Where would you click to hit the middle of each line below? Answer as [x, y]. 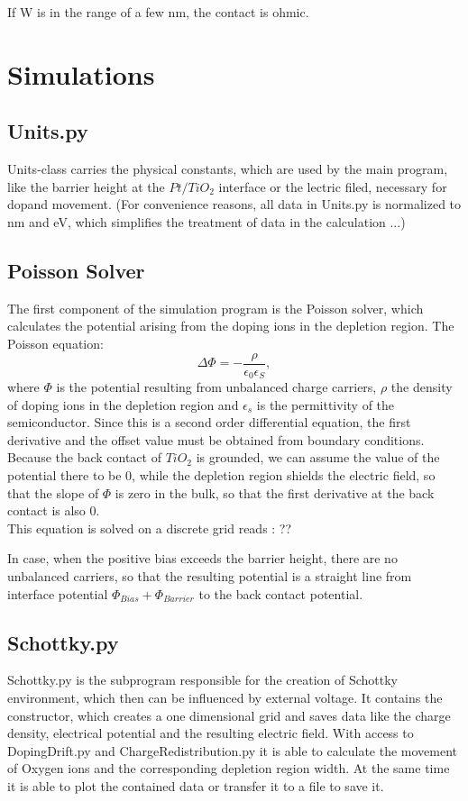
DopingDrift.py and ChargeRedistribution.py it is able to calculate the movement [233, 750]
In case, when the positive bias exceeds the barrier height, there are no [202, 558]
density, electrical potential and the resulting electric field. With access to [211, 733]
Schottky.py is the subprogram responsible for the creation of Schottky [202, 680]
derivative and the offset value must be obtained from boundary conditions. [216, 439]
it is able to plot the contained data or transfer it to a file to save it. [196, 785]
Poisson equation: [55, 343]
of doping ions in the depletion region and [123, 404]
